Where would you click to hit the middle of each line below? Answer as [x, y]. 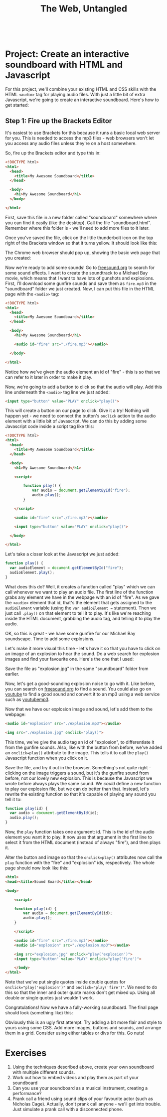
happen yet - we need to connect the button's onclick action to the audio [81, 416]
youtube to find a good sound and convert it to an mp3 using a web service [83, 694]
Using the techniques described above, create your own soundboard [83, 1067]
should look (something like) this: [39, 1013]
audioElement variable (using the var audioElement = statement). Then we [81, 608]
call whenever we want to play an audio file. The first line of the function [79, 592]
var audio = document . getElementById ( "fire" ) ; [81, 490]
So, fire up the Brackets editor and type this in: [53, 153]
